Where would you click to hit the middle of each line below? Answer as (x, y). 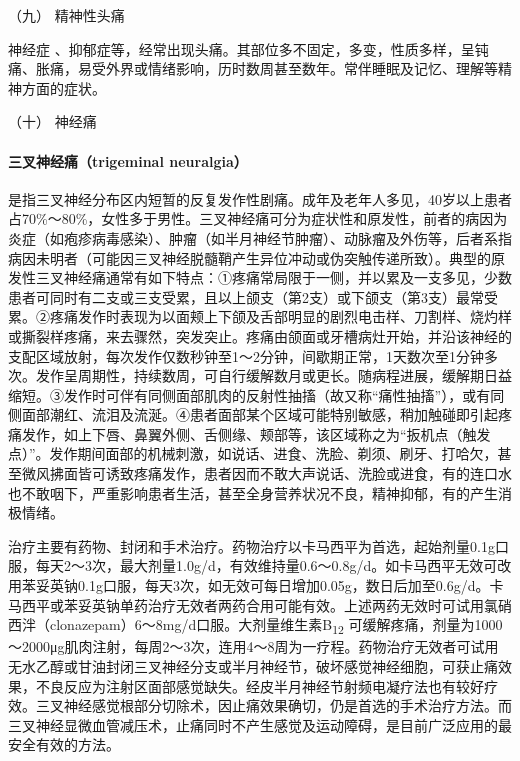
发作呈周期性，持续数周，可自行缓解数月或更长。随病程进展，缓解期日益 (273, 375)
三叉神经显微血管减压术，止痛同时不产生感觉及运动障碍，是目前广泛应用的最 (260, 724)
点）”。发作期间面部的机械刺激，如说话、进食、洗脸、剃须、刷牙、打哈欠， (253, 453)
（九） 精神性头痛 (66, 15)
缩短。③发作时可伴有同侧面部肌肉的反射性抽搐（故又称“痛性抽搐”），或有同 (256, 394)
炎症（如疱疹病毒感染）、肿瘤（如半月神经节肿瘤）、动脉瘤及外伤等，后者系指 (260, 237)
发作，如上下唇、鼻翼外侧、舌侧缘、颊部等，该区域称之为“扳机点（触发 (256, 433)
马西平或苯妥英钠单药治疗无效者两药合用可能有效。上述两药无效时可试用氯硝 (260, 604)
